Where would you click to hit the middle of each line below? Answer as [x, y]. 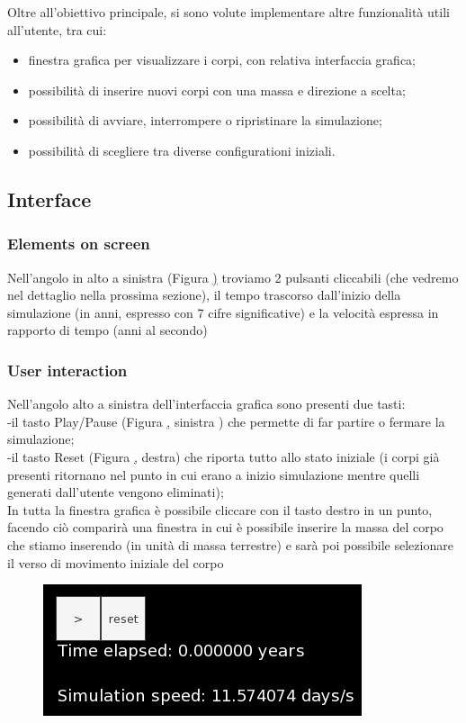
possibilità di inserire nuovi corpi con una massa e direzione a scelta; [217, 90]
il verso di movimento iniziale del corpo [116, 562]
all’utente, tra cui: [57, 29]
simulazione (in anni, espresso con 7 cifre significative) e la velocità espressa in [223, 312]
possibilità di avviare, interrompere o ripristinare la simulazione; [205, 120]
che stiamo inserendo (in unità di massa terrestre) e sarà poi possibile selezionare [230, 544]
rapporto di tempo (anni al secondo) [108, 330]
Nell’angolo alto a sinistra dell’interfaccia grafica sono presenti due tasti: [206, 404]
